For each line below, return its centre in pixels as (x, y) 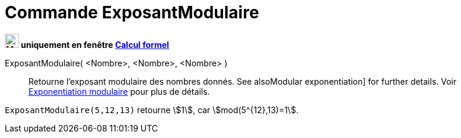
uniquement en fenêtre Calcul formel (95, 44)
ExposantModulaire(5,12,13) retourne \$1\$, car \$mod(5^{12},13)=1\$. (152, 110)
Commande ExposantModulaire (132, 12)
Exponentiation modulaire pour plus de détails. (119, 91)
